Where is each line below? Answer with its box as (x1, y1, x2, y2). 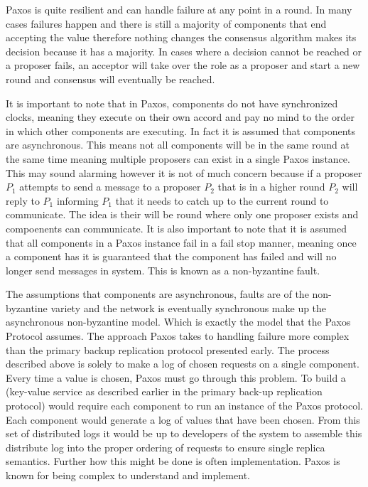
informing (56, 193, 99, 208)
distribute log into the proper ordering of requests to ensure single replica (6, 439, 325, 454)
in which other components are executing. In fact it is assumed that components (6, 123, 355, 138)
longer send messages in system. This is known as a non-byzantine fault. (6, 262, 320, 277)
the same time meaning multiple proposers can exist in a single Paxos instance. (6, 151, 350, 166)
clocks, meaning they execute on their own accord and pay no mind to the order (6, 109, 355, 124)
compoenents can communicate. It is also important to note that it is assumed (6, 220, 347, 235)
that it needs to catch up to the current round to (115, 193, 329, 208)
